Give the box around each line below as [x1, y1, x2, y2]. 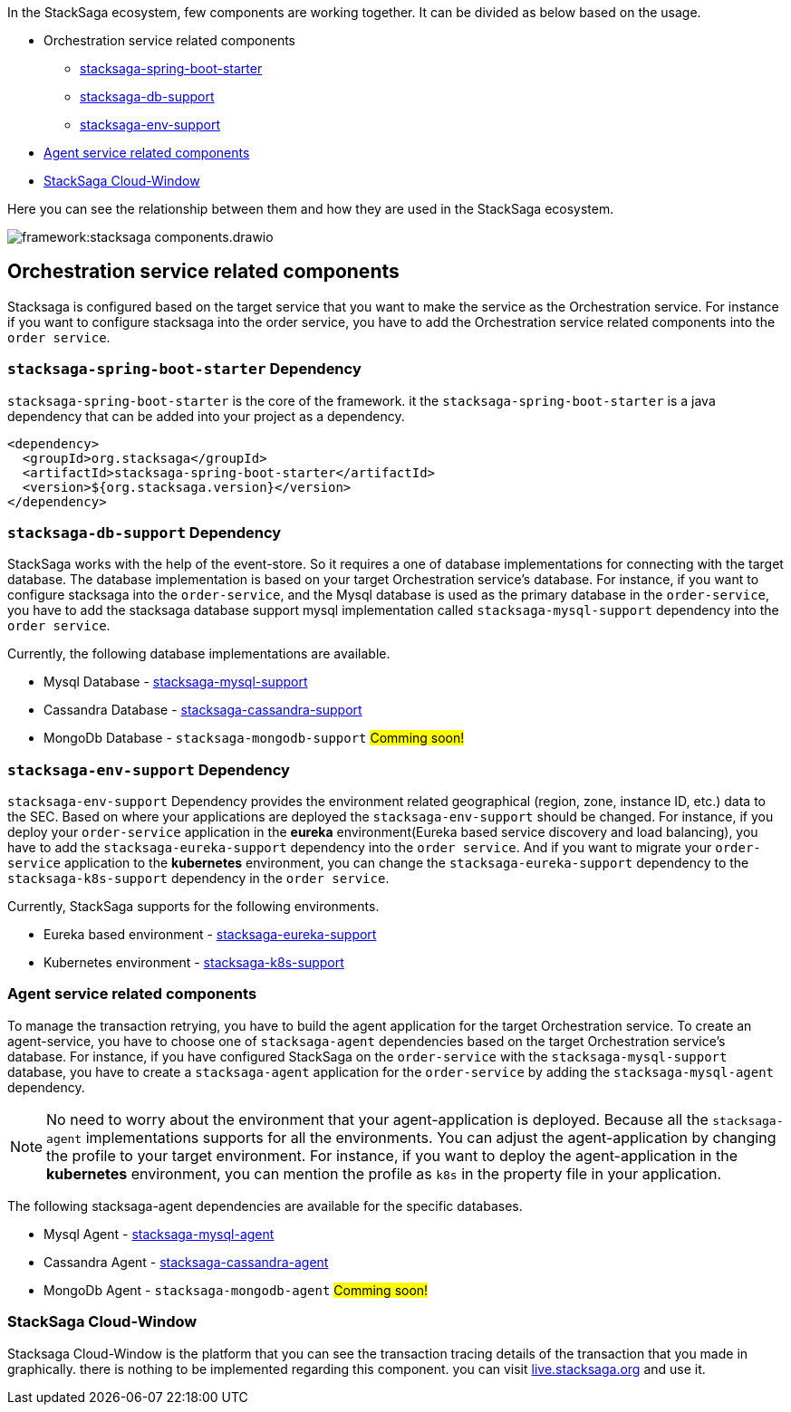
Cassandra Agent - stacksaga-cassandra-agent [43, 1254, 329, 1270]
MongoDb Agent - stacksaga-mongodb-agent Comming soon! [43, 1282, 429, 1298]
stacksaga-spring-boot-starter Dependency [7, 360, 362, 379]
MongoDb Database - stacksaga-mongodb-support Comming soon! [43, 730, 465, 746]
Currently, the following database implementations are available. [7, 646, 391, 662]
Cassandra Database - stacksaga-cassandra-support [43, 702, 362, 718]
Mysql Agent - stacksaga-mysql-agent [43, 1225, 275, 1242]
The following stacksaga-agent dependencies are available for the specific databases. [7, 1197, 523, 1214]
